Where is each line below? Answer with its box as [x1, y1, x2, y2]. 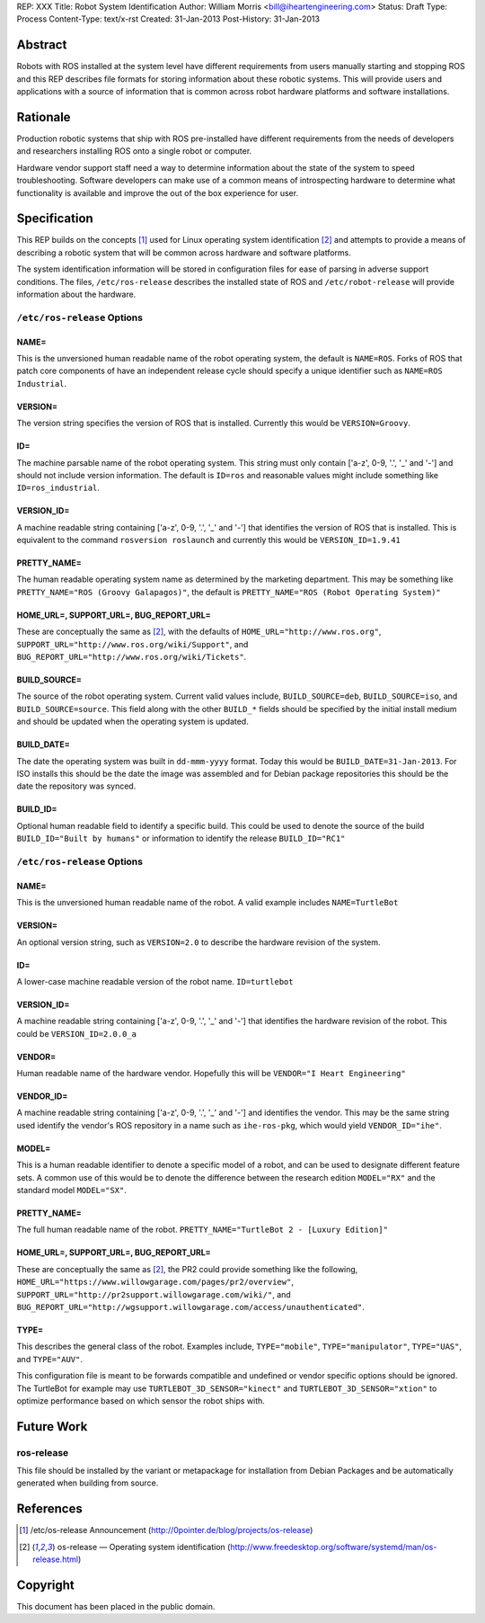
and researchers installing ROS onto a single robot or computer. [16, 146, 252, 156]
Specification [16, 211, 93, 227]
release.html [32, 1554, 79, 1565]
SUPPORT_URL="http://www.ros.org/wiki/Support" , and [16, 638, 249, 649]
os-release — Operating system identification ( [57, 1541, 231, 1552]
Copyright [16, 1577, 75, 1592]
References [16, 1502, 83, 1517]
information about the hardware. [16, 289, 137, 300]
